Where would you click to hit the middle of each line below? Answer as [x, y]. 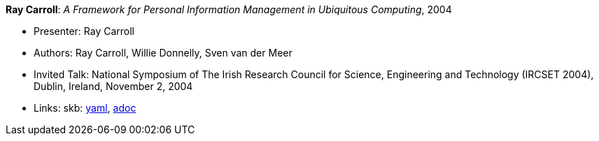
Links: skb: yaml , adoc [85, 108]
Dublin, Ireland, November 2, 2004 [113, 86]
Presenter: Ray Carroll [84, 31]
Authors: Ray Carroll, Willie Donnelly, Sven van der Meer [163, 53]
